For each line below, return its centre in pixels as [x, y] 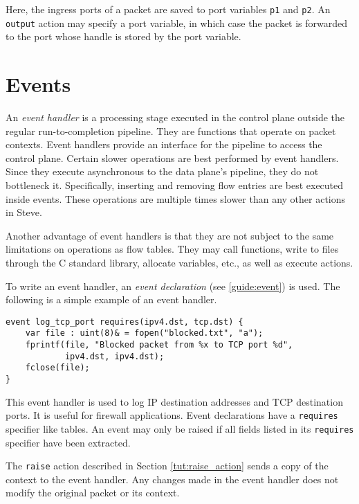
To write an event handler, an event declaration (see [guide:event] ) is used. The [173, 286]
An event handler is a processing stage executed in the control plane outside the [175, 117]
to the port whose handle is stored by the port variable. [123, 36]
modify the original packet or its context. [93, 493]
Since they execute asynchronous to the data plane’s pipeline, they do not [162, 171]
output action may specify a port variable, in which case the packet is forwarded [177, 22]
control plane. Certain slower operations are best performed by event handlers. [172, 157]
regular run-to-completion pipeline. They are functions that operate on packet [171, 130]
